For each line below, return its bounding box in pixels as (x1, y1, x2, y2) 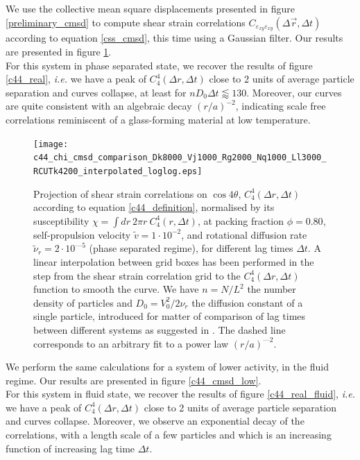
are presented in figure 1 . (6, 44, 112, 59)
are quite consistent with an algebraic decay (6, 99, 192, 113)
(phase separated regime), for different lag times (89, 241, 293, 255)
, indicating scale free (235, 99, 326, 113)
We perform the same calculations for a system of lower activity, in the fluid (6, 359, 329, 374)
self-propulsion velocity (33, 227, 131, 241)
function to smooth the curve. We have (33, 282, 199, 296)
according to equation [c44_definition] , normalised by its (33, 200, 275, 214)
